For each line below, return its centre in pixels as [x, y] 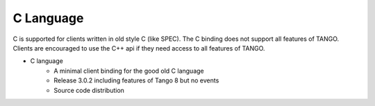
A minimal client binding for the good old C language [129, 71]
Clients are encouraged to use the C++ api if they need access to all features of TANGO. [139, 48]
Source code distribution [89, 90]
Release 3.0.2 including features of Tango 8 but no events [136, 80]
